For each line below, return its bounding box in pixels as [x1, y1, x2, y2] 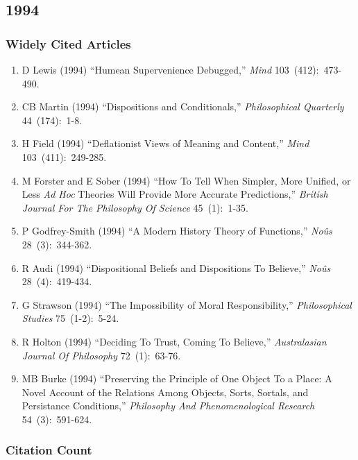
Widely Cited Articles [6, 35, 131, 52]
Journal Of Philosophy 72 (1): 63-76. [22, 348, 181, 362]
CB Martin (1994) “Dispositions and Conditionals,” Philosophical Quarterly [22, 99, 344, 114]
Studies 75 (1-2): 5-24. [22, 311, 119, 325]
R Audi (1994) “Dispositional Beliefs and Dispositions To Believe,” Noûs [22, 260, 331, 275]
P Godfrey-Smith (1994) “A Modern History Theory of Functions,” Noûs [22, 223, 332, 238]
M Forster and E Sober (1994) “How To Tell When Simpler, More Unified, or [22, 173, 351, 187]
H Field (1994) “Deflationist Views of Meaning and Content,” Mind [22, 136, 309, 151]
